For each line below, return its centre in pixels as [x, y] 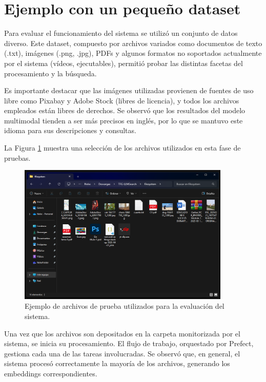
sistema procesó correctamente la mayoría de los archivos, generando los [117, 363]
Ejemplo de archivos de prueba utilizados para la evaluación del [125, 306]
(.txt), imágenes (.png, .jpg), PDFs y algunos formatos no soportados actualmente [133, 53]
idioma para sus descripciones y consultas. [70, 130]
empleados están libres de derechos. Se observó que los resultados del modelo [125, 110]
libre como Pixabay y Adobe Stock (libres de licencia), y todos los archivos [122, 100]
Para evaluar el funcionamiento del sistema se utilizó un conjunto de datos [121, 33]
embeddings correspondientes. [51, 373]
